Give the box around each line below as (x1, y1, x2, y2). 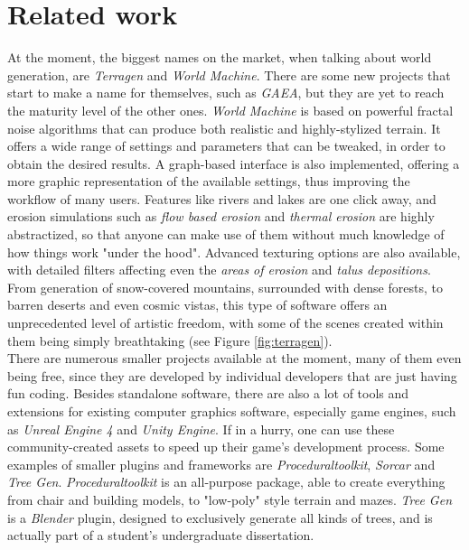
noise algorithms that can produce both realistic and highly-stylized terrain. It (7, 118, 441, 137)
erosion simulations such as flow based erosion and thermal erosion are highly (7, 207, 435, 226)
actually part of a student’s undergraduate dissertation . (7, 526, 314, 545)
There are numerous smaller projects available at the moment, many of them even (7, 349, 462, 368)
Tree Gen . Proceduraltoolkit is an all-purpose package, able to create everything (7, 472, 446, 491)
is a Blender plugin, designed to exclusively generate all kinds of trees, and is (7, 508, 433, 527)
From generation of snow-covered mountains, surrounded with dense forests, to (7, 277, 443, 296)
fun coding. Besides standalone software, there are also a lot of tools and (7, 384, 409, 403)
